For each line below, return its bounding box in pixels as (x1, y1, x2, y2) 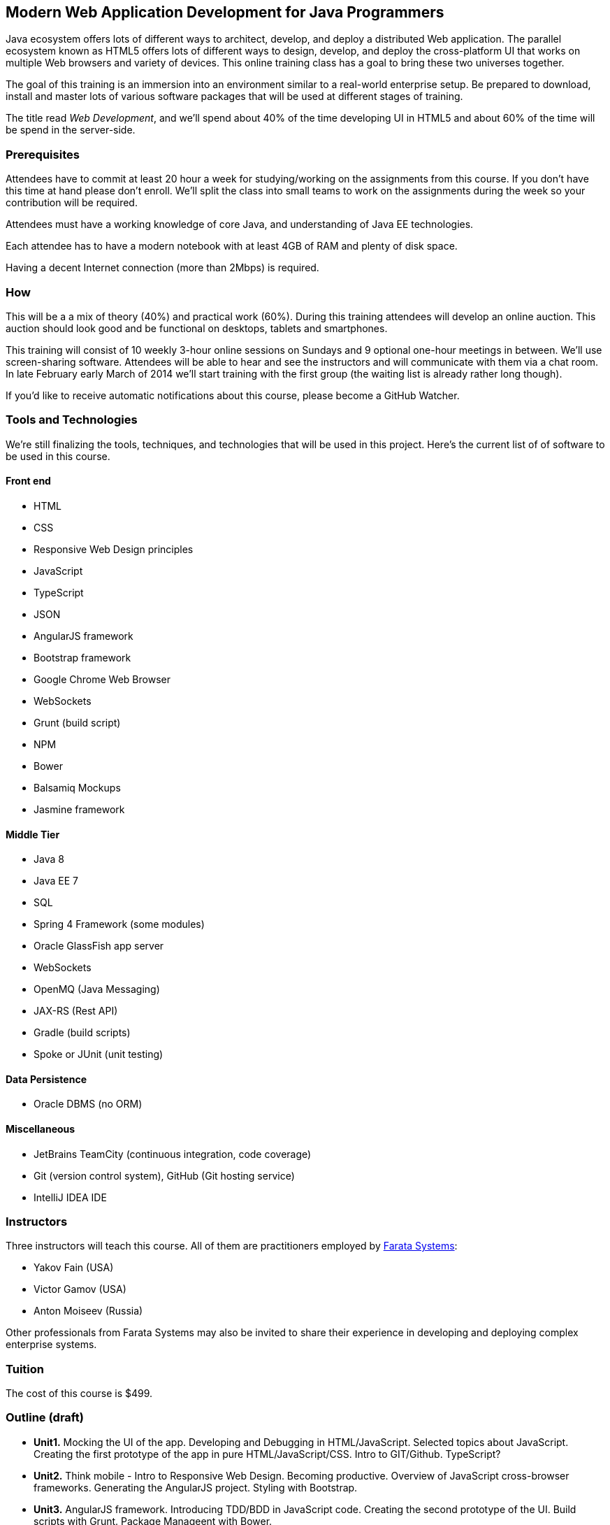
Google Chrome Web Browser (34, 673, 170, 685)
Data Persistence (6, 1073, 87, 1085)
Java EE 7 (34, 875, 78, 887)
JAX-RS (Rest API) (34, 1005, 118, 1017)
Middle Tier (6, 828, 60, 840)
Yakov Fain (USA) (34, 1261, 114, 1274)
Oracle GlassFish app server (34, 940, 164, 952)
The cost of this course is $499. (6, 1387, 153, 1400)
